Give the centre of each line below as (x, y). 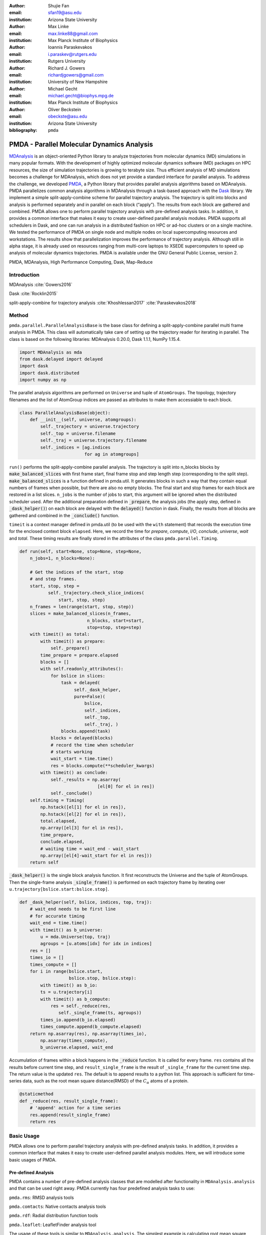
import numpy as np (43, 380)
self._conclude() (71, 793)
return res (43, 1122)
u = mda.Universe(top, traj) (75, 937)
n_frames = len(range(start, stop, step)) (82, 607)
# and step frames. (53, 579)
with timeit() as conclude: (74, 773)
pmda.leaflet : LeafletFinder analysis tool (53, 1225)
